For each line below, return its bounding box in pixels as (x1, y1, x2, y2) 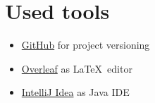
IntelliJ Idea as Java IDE (21, 85, 130, 99)
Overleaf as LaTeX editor (21, 61, 132, 75)
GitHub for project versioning (21, 37, 150, 52)
